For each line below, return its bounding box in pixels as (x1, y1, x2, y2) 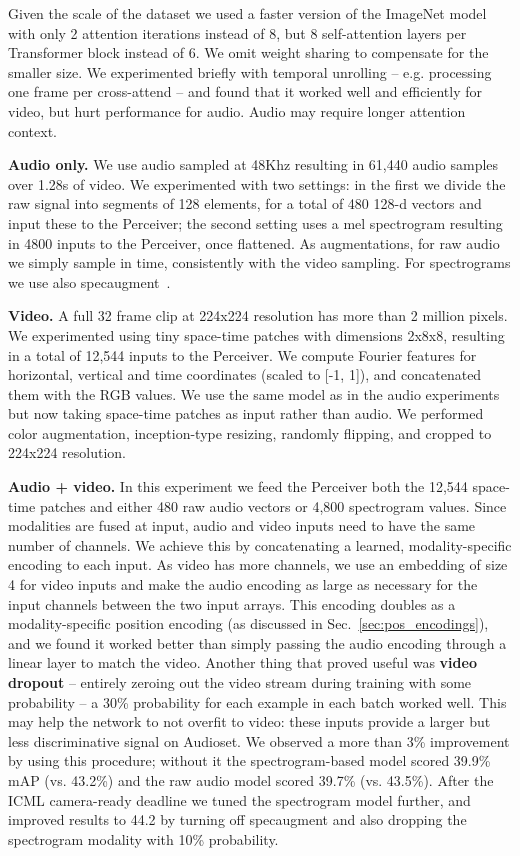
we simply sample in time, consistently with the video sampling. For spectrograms (8, 252, 511, 273)
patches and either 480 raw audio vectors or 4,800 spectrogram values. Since (39, 495, 507, 516)
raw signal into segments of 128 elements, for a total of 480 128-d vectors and (8, 193, 482, 214)
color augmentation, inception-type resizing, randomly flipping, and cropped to (8, 422, 492, 443)
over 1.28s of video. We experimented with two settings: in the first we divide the (8, 173, 506, 194)
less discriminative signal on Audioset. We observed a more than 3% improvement (8, 730, 510, 751)
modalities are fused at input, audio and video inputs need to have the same (8, 515, 476, 536)
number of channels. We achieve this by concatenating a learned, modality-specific (8, 534, 512, 555)
